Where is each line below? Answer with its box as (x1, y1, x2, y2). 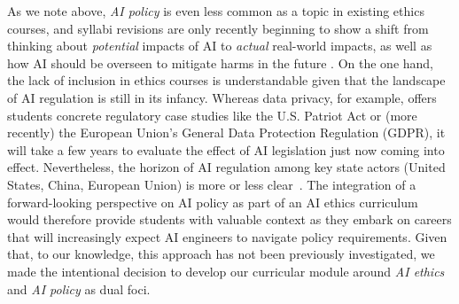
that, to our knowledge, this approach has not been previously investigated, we (7, 245, 435, 263)
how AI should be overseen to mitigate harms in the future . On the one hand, (7, 53, 434, 72)
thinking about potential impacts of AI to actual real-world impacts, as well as (7, 36, 432, 55)
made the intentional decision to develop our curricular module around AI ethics (7, 261, 445, 280)
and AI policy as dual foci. (7, 279, 151, 298)
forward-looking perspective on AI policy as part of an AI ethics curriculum (7, 192, 418, 211)
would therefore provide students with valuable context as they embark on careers (7, 210, 452, 229)
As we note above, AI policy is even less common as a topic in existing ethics (7, 2, 424, 19)
